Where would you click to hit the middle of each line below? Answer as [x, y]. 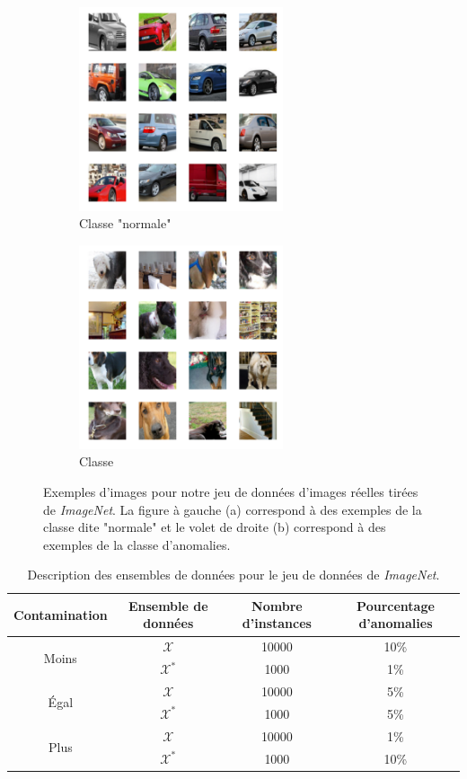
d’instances [277, 623]
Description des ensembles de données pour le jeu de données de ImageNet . [233, 575]
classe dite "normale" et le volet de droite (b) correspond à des [215, 527]
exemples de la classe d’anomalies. [137, 544]
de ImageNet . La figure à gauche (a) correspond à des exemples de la [233, 509]
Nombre [277, 605]
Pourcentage [396, 605]
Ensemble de [168, 605]
